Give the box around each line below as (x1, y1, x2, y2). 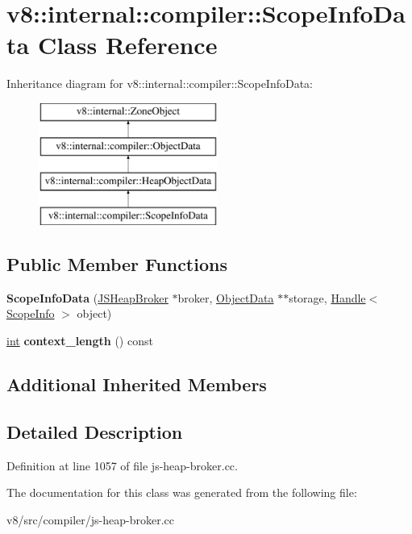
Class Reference (37, 28, 218, 61)
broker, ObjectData (177, 289, 274, 306)
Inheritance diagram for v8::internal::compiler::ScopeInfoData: (6, 75, 314, 92)
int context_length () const (6, 332, 153, 349)
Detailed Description (6, 419, 183, 444)
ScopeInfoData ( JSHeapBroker (6, 289, 169, 306)
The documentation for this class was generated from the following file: (6, 484, 357, 501)
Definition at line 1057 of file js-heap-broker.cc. (6, 457, 238, 474)
